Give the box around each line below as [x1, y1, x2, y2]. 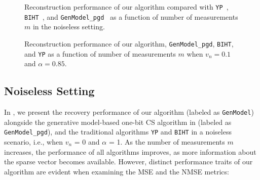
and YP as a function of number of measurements [24, 48, 176, 59]
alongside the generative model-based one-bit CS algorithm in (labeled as [4, 116, 232, 127]
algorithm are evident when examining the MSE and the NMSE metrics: [4, 166, 229, 176]
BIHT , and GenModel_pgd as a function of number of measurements [24, 11, 238, 22]
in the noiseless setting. [32, 21, 105, 32]
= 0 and [74, 136, 100, 147]
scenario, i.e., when [4, 136, 63, 147]
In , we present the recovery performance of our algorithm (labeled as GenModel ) [4, 107, 254, 117]
